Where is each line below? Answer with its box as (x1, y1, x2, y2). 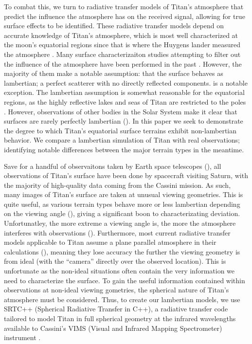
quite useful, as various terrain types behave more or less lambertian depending (4, 199, 240, 209)
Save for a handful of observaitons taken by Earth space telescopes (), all (4, 161, 221, 171)
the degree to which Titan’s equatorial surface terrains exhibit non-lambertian (4, 125, 237, 135)
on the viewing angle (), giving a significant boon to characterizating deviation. (4, 208, 240, 218)
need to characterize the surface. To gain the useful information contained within (4, 275, 245, 285)
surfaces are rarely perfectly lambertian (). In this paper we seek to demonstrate (4, 116, 243, 126)
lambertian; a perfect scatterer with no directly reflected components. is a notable (4, 77, 248, 88)
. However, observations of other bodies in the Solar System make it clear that (4, 106, 237, 116)
